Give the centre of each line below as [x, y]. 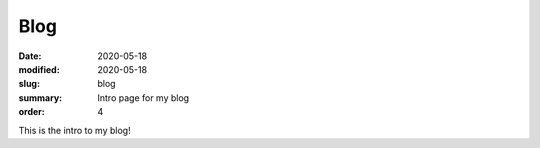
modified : [39, 69]
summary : [40, 97]
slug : [29, 84]
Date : [30, 56]
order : [31, 112]
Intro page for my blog [143, 97]
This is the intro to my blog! [74, 130]
